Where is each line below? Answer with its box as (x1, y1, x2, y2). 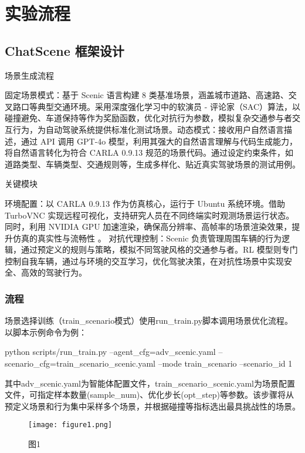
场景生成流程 (5, 69, 54, 81)
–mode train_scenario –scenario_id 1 (158, 357, 293, 370)
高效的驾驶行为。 (21, 266, 87, 278)
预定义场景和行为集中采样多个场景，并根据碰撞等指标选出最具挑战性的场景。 (5, 400, 300, 412)
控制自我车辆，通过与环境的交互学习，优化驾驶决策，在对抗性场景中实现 (5, 254, 284, 267)
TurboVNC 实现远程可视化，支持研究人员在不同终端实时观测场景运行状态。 (5, 209, 294, 221)
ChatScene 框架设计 (5, 41, 124, 59)
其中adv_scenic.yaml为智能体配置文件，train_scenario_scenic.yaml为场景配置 (5, 377, 295, 389)
